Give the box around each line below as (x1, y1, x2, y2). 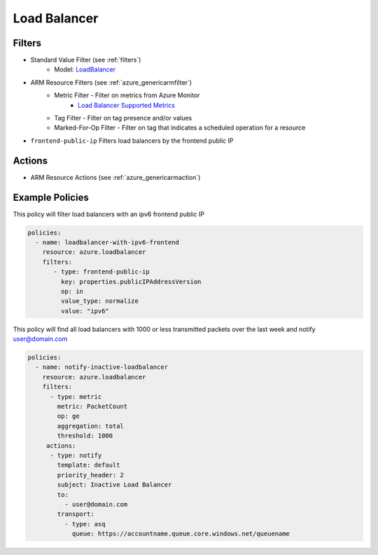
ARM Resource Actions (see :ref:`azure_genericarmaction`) (30, 173, 201, 181)
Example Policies (13, 191, 89, 203)
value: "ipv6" (60, 307, 110, 315)
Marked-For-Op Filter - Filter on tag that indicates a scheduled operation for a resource (54, 123, 306, 132)
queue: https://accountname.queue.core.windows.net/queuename (71, 530, 290, 538)
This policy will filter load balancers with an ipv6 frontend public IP (13, 210, 205, 218)
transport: (57, 510, 94, 518)
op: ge (57, 412, 80, 420)
